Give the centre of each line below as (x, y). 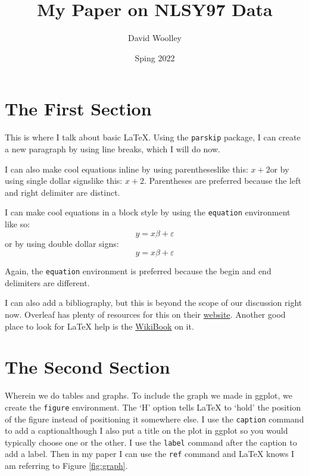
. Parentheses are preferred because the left (223, 181)
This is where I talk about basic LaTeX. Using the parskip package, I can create (153, 137)
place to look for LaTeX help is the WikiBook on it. (99, 326)
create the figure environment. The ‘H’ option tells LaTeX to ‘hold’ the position (153, 407)
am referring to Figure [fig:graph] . (66, 466)
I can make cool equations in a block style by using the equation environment (148, 212)
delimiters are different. (47, 282)
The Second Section (88, 367)
